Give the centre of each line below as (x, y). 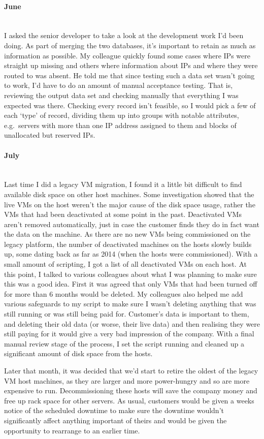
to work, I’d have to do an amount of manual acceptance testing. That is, (119, 85)
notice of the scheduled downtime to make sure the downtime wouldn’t (114, 410)
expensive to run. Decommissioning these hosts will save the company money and (131, 390)
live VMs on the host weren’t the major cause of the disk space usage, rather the (130, 204)
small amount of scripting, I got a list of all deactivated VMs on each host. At (125, 264)
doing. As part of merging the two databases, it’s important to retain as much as (130, 45)
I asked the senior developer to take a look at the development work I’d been (124, 35)
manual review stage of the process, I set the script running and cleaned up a (124, 343)
